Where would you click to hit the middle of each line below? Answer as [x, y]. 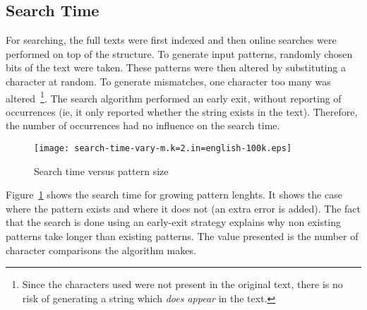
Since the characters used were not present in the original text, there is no [182, 284]
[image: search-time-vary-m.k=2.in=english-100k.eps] [163, 149]
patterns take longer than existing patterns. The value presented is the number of [182, 236]
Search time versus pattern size [101, 171]
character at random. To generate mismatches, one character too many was [168, 81]
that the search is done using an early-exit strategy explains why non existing [174, 222]
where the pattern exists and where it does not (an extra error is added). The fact [183, 208]
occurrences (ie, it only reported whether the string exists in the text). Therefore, [182, 111]
